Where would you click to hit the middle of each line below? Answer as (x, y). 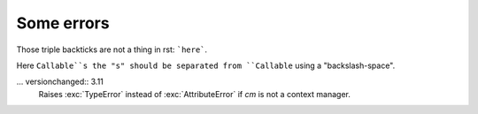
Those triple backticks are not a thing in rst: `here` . (112, 49)
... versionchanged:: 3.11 (60, 82)
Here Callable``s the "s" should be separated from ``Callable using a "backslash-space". (206, 65)
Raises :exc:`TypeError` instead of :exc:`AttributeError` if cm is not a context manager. (195, 94)
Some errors (63, 23)
